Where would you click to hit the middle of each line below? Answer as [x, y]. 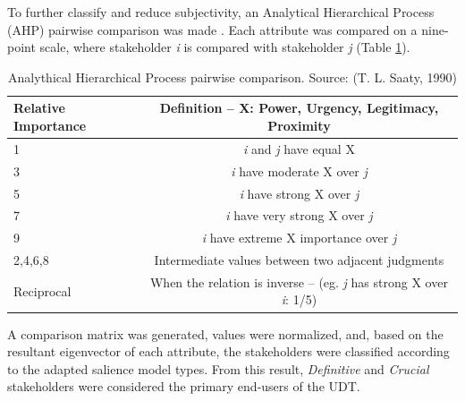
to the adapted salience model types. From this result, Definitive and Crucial [218, 368]
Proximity [299, 125]
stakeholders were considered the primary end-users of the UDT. [184, 386]
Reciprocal [42, 290]
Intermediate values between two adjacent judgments [299, 260]
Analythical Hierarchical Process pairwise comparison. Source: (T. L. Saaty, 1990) [232, 77]
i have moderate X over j [299, 171]
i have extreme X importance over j [299, 238]
